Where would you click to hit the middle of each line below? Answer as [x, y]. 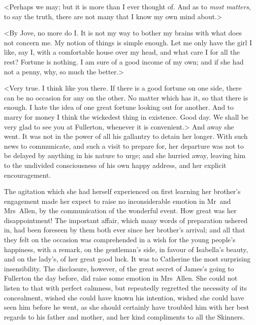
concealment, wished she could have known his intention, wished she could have [124, 297]
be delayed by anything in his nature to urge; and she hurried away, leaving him [125, 155]
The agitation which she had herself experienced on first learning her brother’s [122, 191]
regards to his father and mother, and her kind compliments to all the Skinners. [125, 316]
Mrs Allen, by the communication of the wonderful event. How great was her [120, 211]
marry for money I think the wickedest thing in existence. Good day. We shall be [126, 116]
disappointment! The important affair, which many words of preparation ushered [126, 220]
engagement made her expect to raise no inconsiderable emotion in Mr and [117, 201]
